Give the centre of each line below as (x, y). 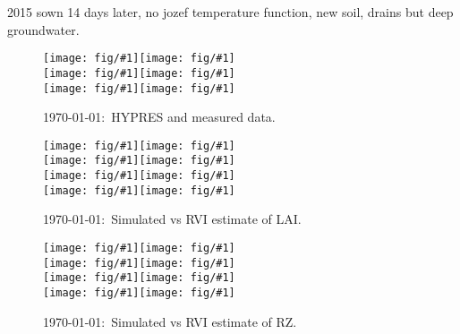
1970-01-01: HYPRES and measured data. (159, 117)
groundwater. (43, 29)
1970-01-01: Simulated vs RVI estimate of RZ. (170, 321)
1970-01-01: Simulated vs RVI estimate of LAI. (172, 219)
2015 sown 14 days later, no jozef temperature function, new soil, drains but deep (230, 12)
